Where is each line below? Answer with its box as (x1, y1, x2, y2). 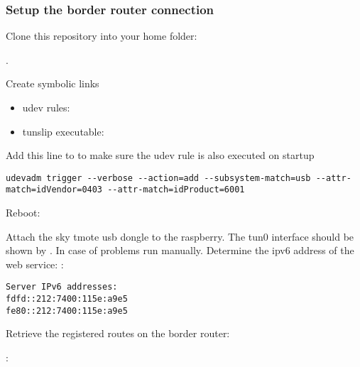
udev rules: (22, 100, 70, 114)
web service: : (6, 256, 64, 271)
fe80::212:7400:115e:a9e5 (6, 305, 128, 316)
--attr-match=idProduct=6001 (107, 185, 245, 195)
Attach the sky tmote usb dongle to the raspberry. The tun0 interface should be (6, 229, 354, 243)
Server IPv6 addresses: (6, 282, 118, 292)
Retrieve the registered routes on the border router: (6, 326, 230, 341)
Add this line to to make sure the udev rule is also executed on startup (6, 148, 315, 163)
